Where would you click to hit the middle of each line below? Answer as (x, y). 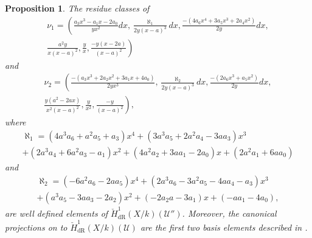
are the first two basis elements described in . (224, 227)
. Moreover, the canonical (229, 213)
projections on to (36, 227)
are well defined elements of (57, 213)
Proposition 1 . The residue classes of (77, 8)
